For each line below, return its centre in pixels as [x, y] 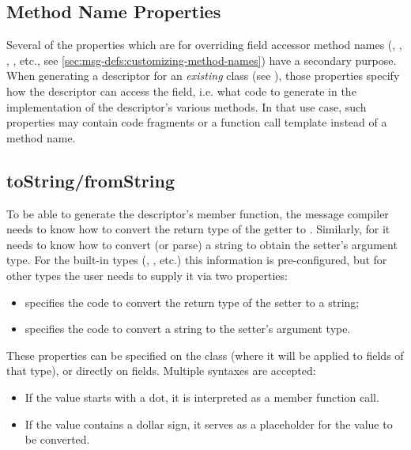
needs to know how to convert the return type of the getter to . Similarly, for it [198, 229]
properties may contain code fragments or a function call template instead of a [197, 122]
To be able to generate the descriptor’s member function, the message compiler [198, 213]
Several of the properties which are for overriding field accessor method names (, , [204, 45]
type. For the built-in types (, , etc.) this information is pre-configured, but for [197, 260]
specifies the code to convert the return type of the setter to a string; [192, 302]
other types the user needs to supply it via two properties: [147, 275]
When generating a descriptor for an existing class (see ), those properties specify [203, 76]
